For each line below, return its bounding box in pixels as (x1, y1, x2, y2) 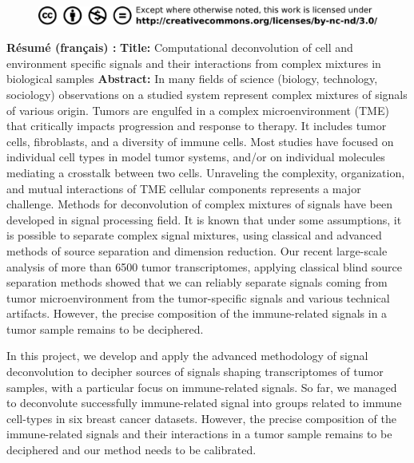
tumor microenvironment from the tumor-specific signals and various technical (6, 289, 390, 306)
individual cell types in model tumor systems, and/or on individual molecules (6, 148, 385, 165)
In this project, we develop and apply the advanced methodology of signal (6, 347, 368, 364)
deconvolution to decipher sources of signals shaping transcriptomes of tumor (6, 363, 384, 380)
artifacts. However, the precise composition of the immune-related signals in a (6, 305, 388, 322)
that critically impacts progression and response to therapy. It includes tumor (6, 117, 387, 134)
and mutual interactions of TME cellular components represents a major (6, 180, 361, 196)
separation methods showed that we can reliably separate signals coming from (6, 274, 388, 291)
